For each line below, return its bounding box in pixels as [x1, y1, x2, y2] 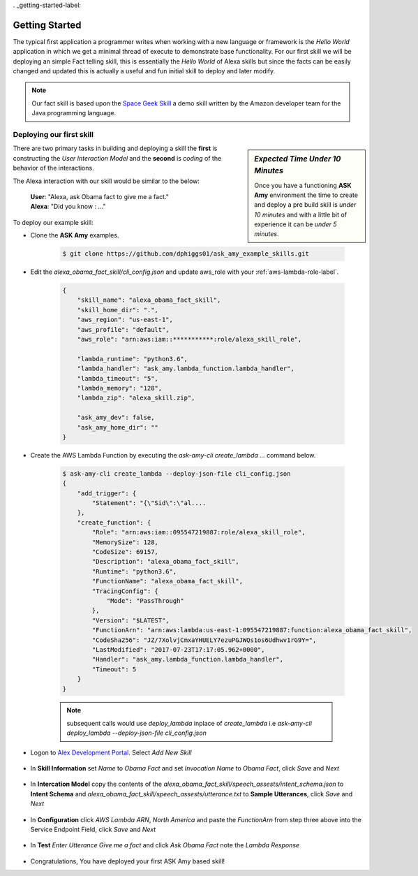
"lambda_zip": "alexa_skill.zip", [77, 394, 195, 402]
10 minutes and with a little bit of [254, 210, 348, 219]
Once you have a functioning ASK [254, 181, 352, 189]
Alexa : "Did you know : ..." [30, 203, 106, 211]
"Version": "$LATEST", [91, 616, 170, 625]
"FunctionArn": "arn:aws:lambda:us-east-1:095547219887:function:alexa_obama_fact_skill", [91, 626, 412, 634]
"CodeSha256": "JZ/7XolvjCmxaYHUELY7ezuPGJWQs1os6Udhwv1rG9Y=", [91, 636, 317, 644]
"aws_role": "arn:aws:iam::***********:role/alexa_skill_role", [77, 335, 302, 344]
